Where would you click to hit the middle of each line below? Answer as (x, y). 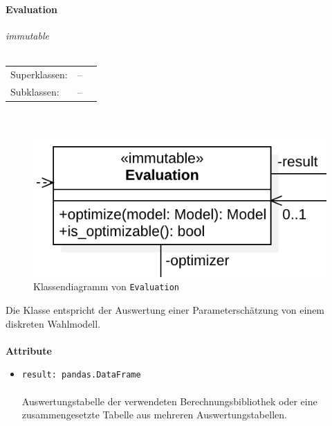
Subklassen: (35, 91)
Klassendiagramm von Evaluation (107, 286)
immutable (27, 35)
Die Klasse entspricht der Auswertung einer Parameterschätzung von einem (165, 310)
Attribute (29, 350)
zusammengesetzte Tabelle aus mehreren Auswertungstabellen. (154, 415)
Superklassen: (39, 74)
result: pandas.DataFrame (81, 375)
